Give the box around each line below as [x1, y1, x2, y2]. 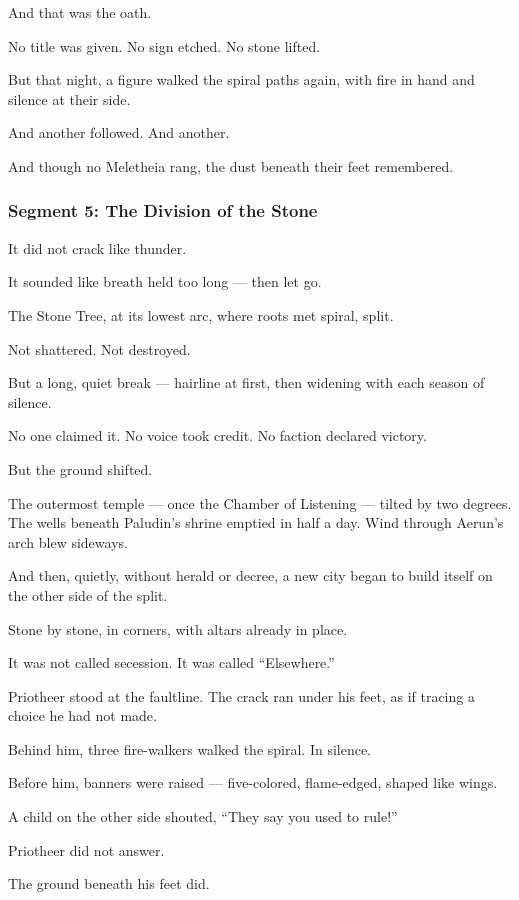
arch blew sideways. [8, 531, 128, 552]
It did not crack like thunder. [8, 237, 187, 258]
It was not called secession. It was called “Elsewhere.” [8, 652, 335, 673]
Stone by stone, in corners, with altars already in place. [8, 618, 348, 639]
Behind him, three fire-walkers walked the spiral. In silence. [8, 738, 372, 759]
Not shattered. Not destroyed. [8, 338, 191, 359]
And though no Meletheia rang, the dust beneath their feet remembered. [8, 155, 454, 176]
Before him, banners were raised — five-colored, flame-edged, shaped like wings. [8, 772, 498, 793]
